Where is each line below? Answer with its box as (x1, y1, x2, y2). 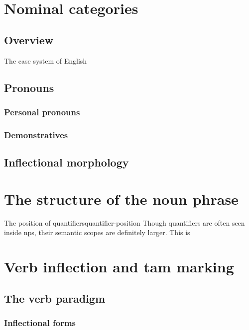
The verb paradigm (4, 290, 106, 306)
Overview (4, 32, 54, 47)
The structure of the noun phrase (4, 188, 239, 209)
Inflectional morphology (4, 155, 129, 170)
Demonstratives (4, 128, 68, 141)
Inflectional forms (4, 316, 76, 329)
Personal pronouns (4, 105, 80, 118)
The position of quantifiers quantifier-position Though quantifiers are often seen (4, 217, 245, 228)
